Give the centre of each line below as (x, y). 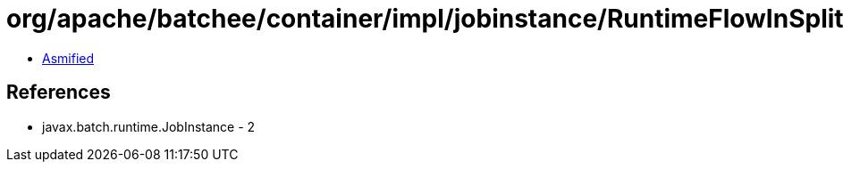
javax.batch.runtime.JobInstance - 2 (149, 126)
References (59, 93)
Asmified (68, 58)
